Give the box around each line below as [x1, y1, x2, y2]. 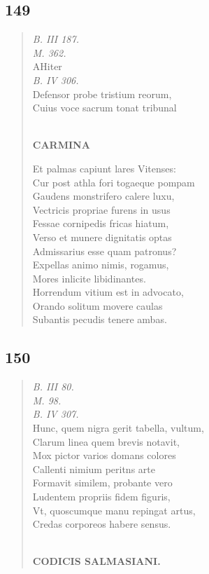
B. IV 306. [32, 72, 79, 87]
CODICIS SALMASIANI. [32, 554, 161, 568]
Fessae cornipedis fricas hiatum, [32, 216, 169, 231]
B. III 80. [32, 379, 74, 394]
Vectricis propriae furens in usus [32, 202, 171, 217]
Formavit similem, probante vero [32, 475, 173, 490]
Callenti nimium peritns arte [32, 461, 155, 476]
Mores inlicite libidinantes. [32, 271, 146, 285]
